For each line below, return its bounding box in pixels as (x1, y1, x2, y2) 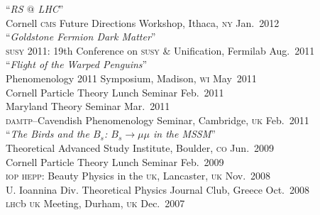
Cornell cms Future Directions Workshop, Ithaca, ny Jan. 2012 (6, 15, 280, 30)
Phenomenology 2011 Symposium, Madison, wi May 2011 (6, 70, 257, 85)
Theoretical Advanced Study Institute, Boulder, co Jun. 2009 (6, 140, 275, 155)
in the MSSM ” (153, 126, 216, 141)
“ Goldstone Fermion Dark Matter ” (6, 29, 156, 44)
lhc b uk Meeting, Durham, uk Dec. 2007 (6, 196, 185, 211)
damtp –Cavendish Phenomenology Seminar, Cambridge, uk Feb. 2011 (6, 112, 309, 127)
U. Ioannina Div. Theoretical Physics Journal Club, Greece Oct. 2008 (6, 182, 309, 197)
